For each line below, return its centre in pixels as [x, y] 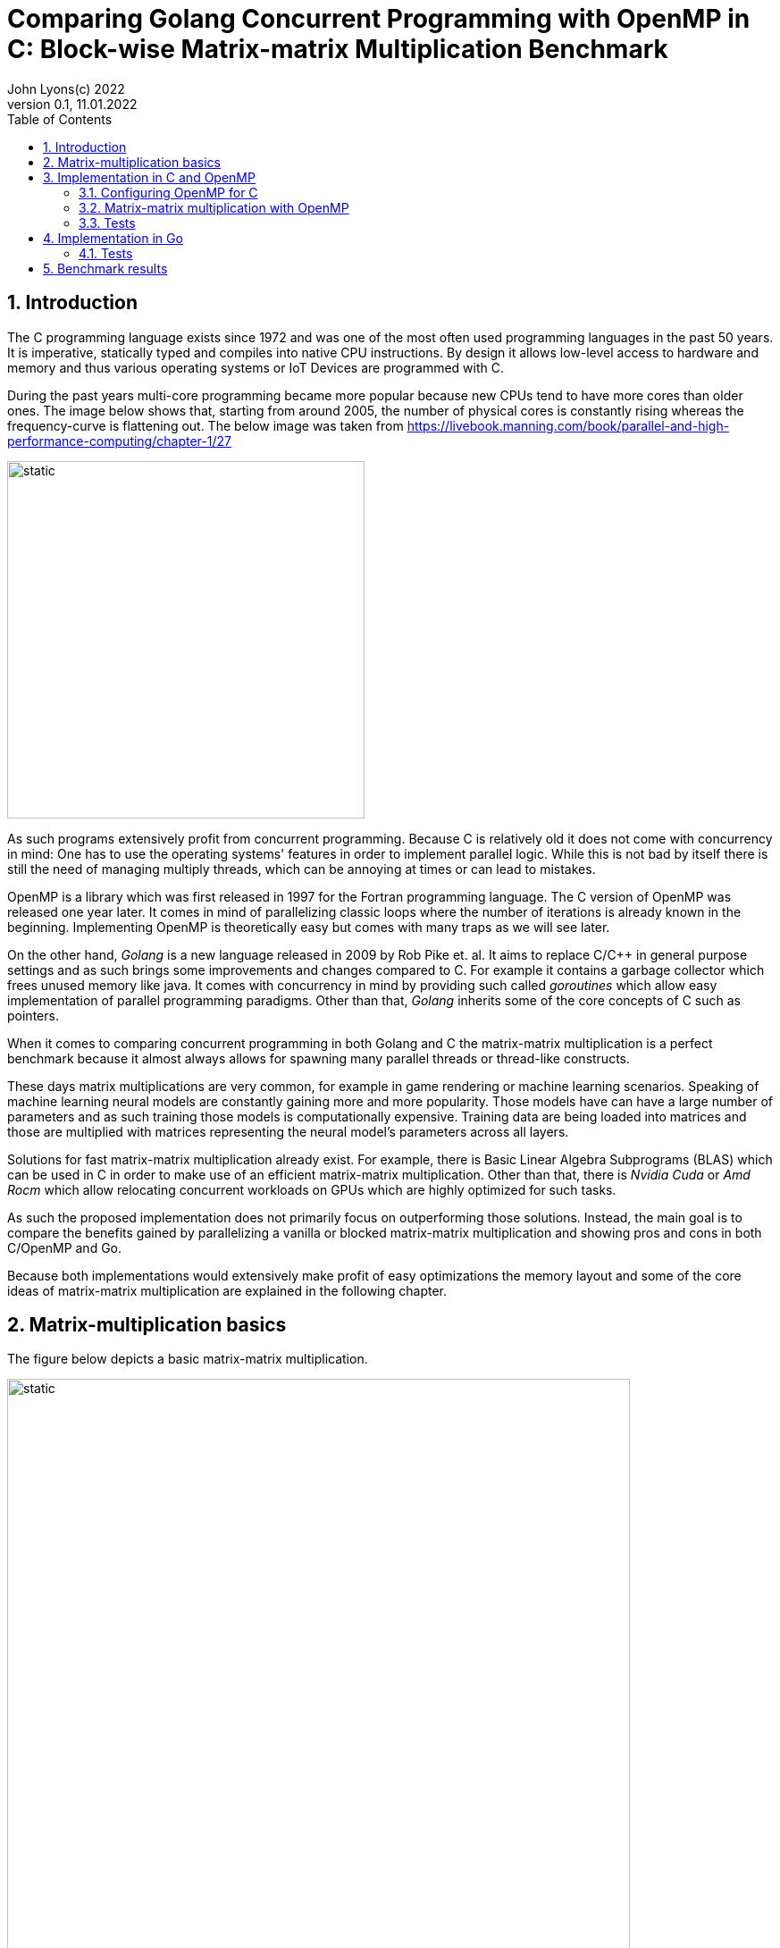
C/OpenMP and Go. [65, 1247]
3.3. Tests [107, 223]
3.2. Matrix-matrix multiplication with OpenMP [214, 207]
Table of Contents [60, 119]
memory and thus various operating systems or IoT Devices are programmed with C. [256, 367]
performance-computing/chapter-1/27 [119, 441]
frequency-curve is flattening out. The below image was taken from [205, 425]
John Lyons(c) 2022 [66, 88]
